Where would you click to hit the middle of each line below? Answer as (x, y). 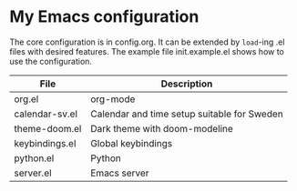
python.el (34, 158)
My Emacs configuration (104, 17)
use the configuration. (51, 61)
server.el (33, 173)
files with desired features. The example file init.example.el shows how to (147, 51)
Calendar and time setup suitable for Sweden (187, 114)
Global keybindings (132, 143)
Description (187, 84)
